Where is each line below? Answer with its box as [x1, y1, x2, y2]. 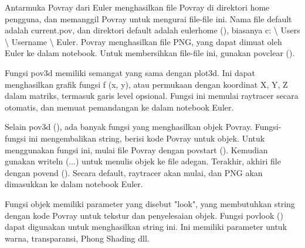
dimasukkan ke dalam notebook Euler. [5, 178, 143, 190]
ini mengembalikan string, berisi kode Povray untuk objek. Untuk [28, 132, 265, 144]
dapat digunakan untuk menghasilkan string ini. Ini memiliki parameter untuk [5, 221, 287, 233]
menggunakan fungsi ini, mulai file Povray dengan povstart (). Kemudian [5, 143, 268, 156]
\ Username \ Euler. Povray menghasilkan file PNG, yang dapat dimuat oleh [5, 35, 282, 47]
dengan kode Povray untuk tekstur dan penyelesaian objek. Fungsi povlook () [5, 209, 283, 221]
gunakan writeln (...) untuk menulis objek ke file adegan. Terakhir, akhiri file [5, 155, 281, 167]
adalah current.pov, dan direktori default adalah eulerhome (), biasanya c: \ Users [5, 24, 300, 36]
